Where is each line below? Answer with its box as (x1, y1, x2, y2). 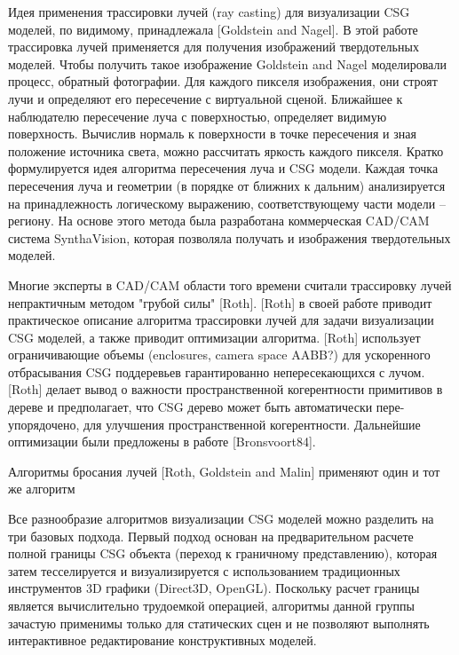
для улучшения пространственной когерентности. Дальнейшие (83, 414, 421, 433)
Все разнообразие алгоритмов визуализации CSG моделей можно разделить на (8, 509, 434, 528)
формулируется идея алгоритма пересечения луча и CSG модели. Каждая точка (8, 159, 439, 178)
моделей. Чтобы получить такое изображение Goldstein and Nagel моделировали (8, 54, 447, 73)
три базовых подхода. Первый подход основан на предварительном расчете (8, 526, 414, 545)
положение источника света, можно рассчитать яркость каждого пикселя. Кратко (8, 141, 444, 160)
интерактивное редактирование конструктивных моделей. (8, 631, 317, 650)
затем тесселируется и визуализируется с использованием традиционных (8, 561, 400, 580)
